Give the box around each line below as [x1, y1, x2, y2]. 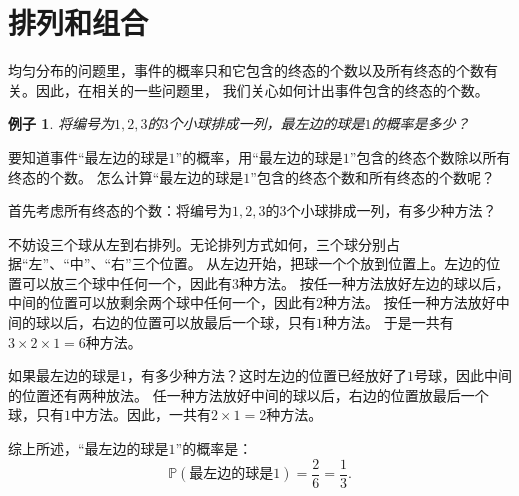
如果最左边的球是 [8, 365, 120, 386]
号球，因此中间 [414, 365, 512, 386]
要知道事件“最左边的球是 [8, 146, 169, 167]
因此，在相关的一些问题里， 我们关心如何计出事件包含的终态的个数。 [35, 79, 489, 100]
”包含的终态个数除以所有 [349, 146, 511, 167]
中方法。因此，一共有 [71, 404, 211, 425]
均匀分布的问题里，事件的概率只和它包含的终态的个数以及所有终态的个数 [8, 60, 484, 81]
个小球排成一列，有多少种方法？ [286, 200, 497, 221]
